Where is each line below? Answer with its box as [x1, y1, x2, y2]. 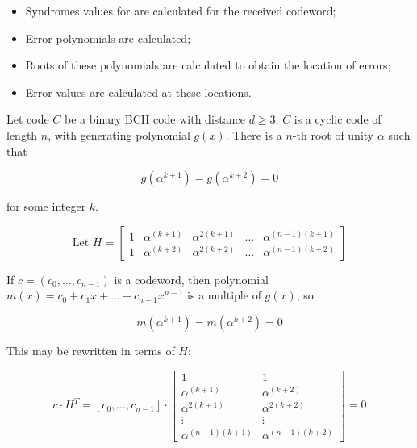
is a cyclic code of [294, 111, 382, 128]
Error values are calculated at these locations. [25, 83, 252, 100]
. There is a [225, 126, 282, 143]
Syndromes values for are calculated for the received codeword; [25, 2, 336, 19]
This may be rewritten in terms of [6, 341, 175, 358]
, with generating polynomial [48, 126, 190, 143]
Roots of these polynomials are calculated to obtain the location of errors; [25, 57, 391, 73]
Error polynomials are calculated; [25, 29, 191, 46]
